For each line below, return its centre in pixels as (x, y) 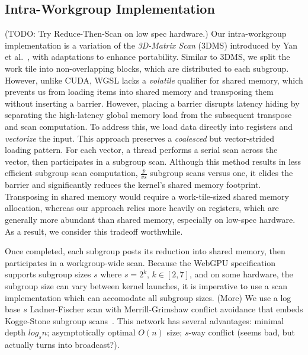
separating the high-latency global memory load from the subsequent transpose (148, 115)
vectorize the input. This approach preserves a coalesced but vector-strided (140, 138)
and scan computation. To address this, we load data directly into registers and (149, 126)
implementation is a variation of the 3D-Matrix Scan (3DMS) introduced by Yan (151, 45)
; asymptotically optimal (91, 332)
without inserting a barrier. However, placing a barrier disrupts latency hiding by (152, 103)
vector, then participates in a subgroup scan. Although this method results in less (153, 161)
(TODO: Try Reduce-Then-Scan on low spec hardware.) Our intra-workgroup (146, 33)
